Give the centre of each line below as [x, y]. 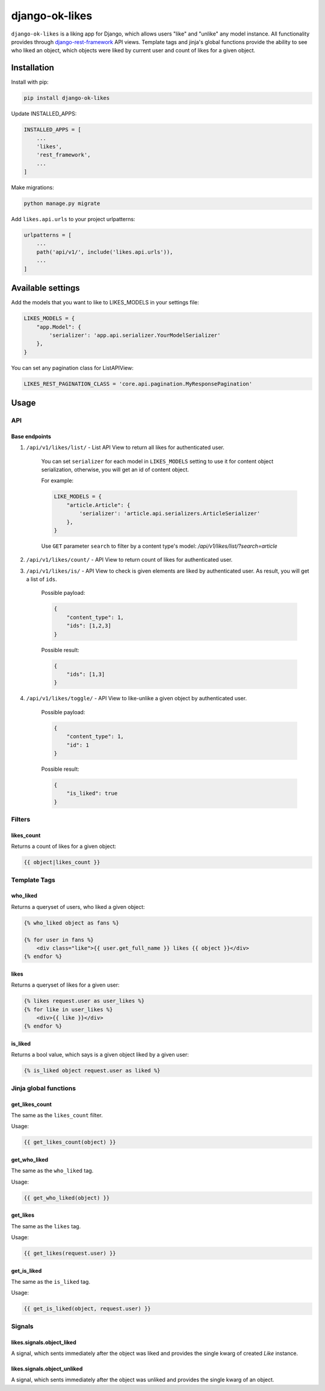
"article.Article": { [98, 505]
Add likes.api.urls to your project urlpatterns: [73, 219]
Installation [32, 68]
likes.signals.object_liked [44, 1342]
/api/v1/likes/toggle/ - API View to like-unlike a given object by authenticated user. [136, 699]
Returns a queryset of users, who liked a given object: [78, 906]
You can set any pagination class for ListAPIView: [72, 368]
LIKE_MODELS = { [78, 497]
